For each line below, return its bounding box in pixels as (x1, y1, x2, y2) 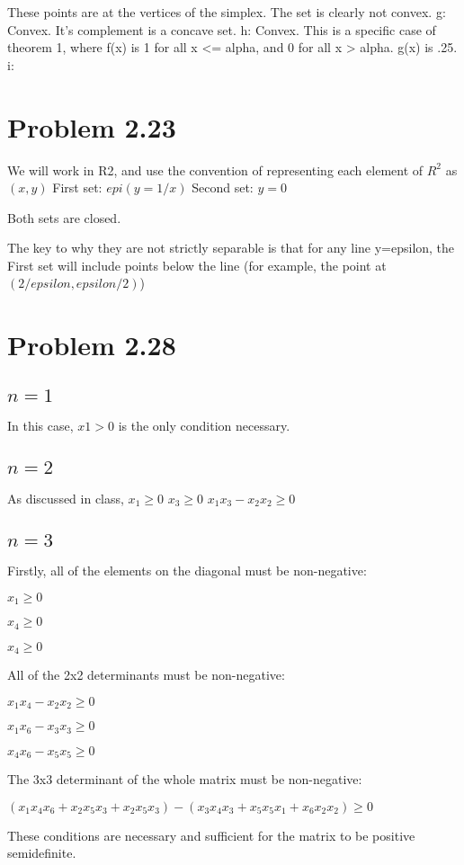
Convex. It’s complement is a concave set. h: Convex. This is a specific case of (7, 20, 436, 39)
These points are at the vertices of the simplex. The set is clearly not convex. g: (7, 3, 446, 21)
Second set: (192, 178, 254, 197)
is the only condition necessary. (118, 416, 290, 435)
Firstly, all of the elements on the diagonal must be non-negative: (7, 561, 367, 580)
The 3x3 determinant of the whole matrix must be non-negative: (7, 769, 362, 788)
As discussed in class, (7, 488, 124, 507)
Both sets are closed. (7, 208, 121, 227)
